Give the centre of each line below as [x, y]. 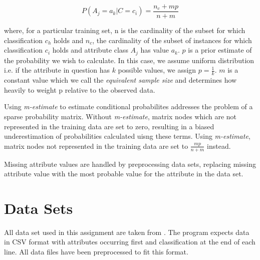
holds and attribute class [90, 50]
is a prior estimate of [220, 50]
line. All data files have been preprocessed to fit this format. [96, 252]
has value [155, 50]
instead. [219, 146]
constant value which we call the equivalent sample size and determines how [120, 80]
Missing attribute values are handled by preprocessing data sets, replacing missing [130, 164]
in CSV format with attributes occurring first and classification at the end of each [130, 242]
